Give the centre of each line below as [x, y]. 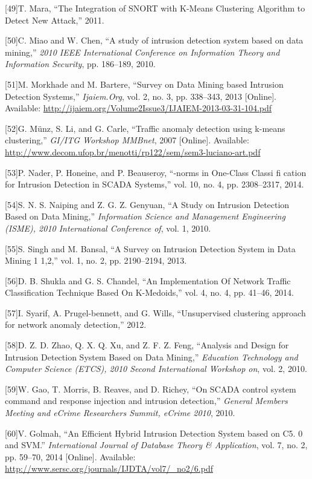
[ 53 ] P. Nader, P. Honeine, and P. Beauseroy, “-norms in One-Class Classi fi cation [156, 172]
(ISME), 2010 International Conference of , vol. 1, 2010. [108, 228]
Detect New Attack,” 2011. [55, 20]
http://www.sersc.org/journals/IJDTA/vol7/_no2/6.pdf [109, 468]
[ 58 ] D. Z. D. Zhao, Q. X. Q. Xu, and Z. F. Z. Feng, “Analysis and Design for [147, 345]
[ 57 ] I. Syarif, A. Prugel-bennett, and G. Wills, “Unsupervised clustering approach [155, 312]
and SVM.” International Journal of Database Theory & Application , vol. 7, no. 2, [156, 445]
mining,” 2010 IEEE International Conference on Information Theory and [142, 52]
